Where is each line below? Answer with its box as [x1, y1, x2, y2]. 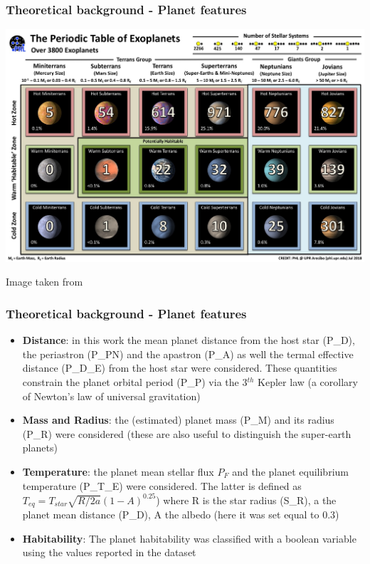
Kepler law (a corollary [258, 375, 358, 390]
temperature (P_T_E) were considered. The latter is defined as [22, 478, 302, 493]
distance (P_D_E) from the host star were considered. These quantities [22, 360, 337, 375]
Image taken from [6, 274, 83, 289]
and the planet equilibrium [232, 464, 349, 479]
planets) [22, 440, 58, 455]
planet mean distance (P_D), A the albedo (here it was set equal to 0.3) [22, 507, 339, 522]
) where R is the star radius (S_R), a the [156, 492, 337, 507]
